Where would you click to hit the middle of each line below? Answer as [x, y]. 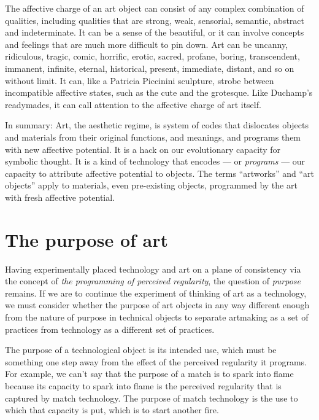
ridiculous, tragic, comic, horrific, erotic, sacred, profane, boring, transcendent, [152, 56]
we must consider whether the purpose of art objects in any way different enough [157, 305]
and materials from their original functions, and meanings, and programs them [153, 137]
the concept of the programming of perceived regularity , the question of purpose [153, 281]
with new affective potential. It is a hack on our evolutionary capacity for [143, 149]
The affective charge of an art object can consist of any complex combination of [155, 8]
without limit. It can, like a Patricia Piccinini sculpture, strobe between [140, 80]
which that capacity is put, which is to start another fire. [112, 410]
